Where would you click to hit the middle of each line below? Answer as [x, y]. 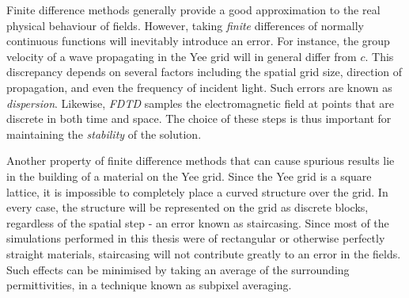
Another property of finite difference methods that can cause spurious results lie [201, 160]
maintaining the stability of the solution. [104, 134]
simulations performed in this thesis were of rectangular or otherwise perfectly [196, 238]
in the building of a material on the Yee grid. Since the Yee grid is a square [189, 176]
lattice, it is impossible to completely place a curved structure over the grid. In [197, 191]
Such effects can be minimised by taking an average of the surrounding [178, 269]
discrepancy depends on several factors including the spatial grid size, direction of [204, 72]
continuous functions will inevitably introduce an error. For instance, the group [198, 41]
